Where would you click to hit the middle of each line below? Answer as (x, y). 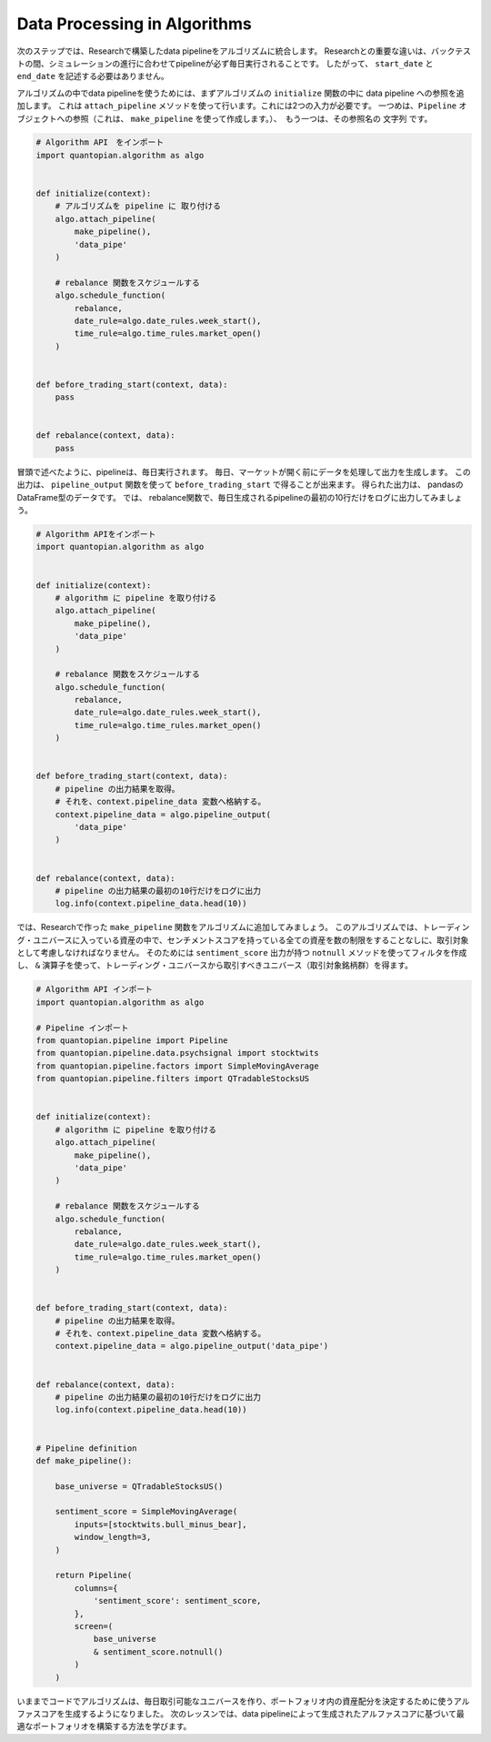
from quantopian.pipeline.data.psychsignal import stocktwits (177, 1053)
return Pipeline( (94, 1575)
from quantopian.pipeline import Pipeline (132, 1041)
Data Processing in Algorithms (134, 24)
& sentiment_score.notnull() (158, 1651)
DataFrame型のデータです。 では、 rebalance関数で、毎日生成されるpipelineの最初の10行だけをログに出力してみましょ (240, 497)
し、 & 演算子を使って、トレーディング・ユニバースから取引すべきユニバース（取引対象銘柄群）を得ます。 (215, 966)
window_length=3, (113, 1537)
